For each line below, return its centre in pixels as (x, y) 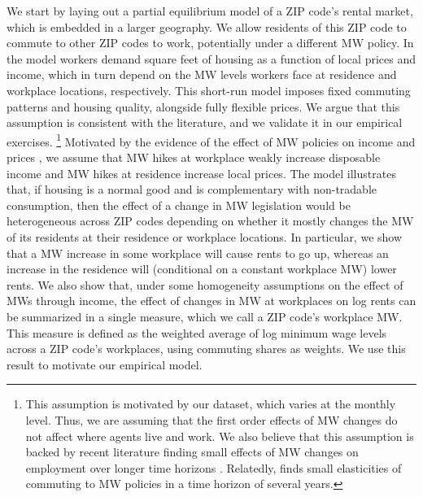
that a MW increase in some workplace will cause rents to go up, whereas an (198, 253)
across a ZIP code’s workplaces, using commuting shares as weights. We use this (206, 349)
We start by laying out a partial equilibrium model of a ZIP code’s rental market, (210, 11)
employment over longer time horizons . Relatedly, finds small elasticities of (214, 467)
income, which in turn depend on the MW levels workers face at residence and (202, 74)
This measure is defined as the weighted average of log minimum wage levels (197, 332)
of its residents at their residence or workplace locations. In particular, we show (205, 236)
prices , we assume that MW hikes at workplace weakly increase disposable (194, 157)
